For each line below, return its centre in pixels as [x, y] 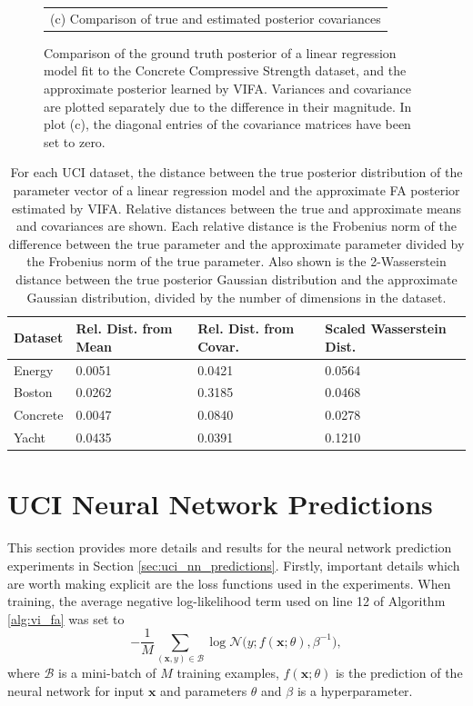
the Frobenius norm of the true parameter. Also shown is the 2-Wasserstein [236, 261]
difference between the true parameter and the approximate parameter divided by [236, 243]
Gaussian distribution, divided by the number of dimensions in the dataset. [236, 297]
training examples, [228, 673]
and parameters [204, 690]
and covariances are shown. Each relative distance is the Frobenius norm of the [236, 226]
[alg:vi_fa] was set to [66, 618]
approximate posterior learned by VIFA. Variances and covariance [227, 89]
